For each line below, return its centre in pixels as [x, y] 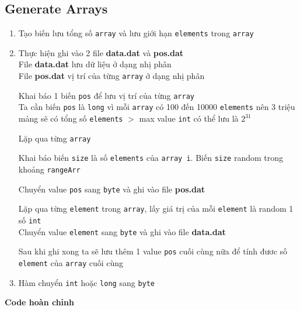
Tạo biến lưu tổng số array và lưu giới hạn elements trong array [136, 33]
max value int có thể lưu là [189, 118]
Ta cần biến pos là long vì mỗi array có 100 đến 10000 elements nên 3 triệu [157, 107]
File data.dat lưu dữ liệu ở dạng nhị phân [95, 64]
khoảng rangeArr [49, 169]
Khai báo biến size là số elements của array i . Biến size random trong [151, 158]
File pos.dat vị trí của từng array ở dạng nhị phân [111, 76]
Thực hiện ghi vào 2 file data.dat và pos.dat [101, 52]
